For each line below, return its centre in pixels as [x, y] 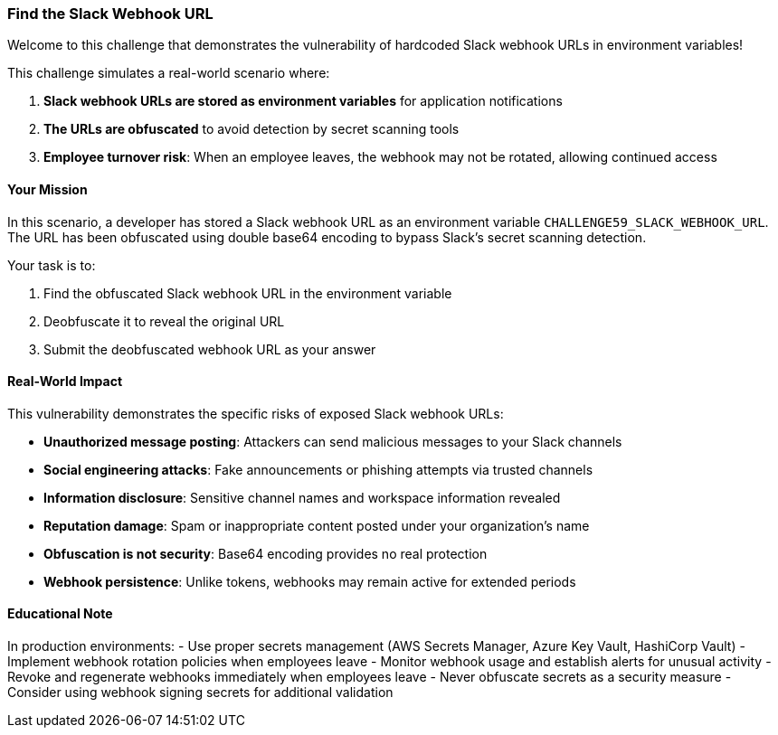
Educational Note [60, 614]
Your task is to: [52, 265]
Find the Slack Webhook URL [110, 14]
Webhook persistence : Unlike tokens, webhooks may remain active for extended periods [310, 581]
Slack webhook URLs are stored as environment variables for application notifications [303, 101]
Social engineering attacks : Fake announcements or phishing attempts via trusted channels [318, 469]
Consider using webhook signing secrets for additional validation [200, 693]
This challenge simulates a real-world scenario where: [169, 73]
